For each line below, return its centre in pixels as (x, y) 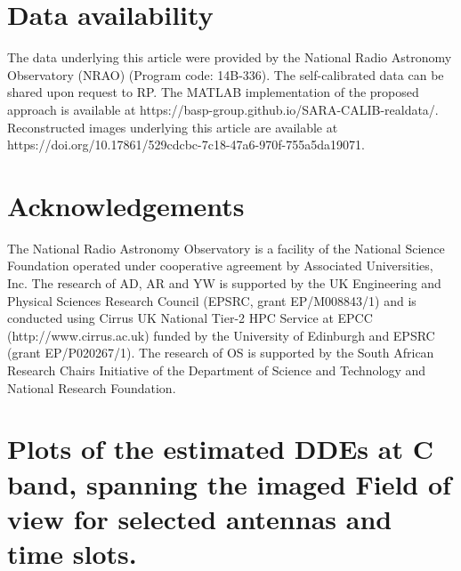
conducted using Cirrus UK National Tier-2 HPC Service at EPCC (190, 318)
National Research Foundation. (92, 387)
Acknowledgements (126, 205)
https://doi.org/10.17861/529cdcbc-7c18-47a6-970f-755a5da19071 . (186, 145)
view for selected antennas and (200, 518)
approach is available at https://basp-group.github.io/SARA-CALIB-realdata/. (223, 109)
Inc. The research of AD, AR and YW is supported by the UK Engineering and (224, 283)
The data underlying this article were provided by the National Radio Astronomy (230, 57)
